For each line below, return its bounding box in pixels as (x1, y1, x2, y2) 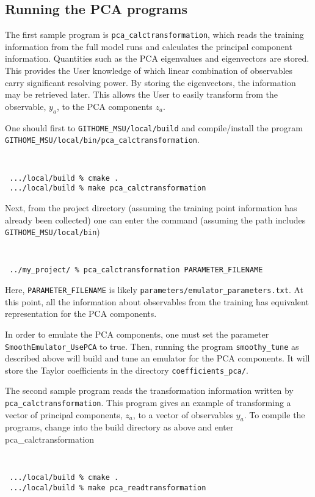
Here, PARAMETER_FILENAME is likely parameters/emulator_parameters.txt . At (5, 283, 304, 296)
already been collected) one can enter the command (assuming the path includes (5, 213, 306, 226)
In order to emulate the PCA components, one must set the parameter (5, 327, 269, 340)
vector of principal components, (5, 408, 123, 421)
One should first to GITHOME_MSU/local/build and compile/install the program (5, 121, 303, 134)
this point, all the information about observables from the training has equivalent (5, 295, 309, 308)
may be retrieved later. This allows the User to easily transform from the (5, 88, 278, 101)
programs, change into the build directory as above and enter (5, 421, 234, 434)
